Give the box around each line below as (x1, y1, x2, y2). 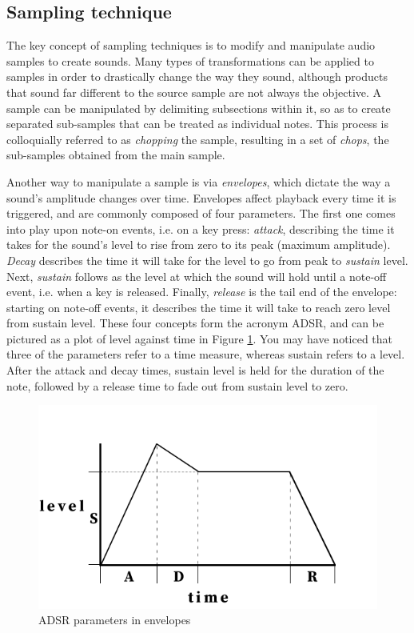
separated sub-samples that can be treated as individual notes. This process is (6, 115, 389, 132)
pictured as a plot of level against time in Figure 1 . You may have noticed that (6, 330, 393, 347)
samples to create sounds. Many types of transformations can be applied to (6, 52, 374, 69)
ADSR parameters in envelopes (38, 611, 191, 628)
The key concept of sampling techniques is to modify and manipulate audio (6, 37, 376, 54)
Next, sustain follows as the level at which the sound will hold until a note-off (6, 267, 387, 284)
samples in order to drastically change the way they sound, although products (6, 68, 388, 85)
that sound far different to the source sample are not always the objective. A (6, 83, 382, 100)
